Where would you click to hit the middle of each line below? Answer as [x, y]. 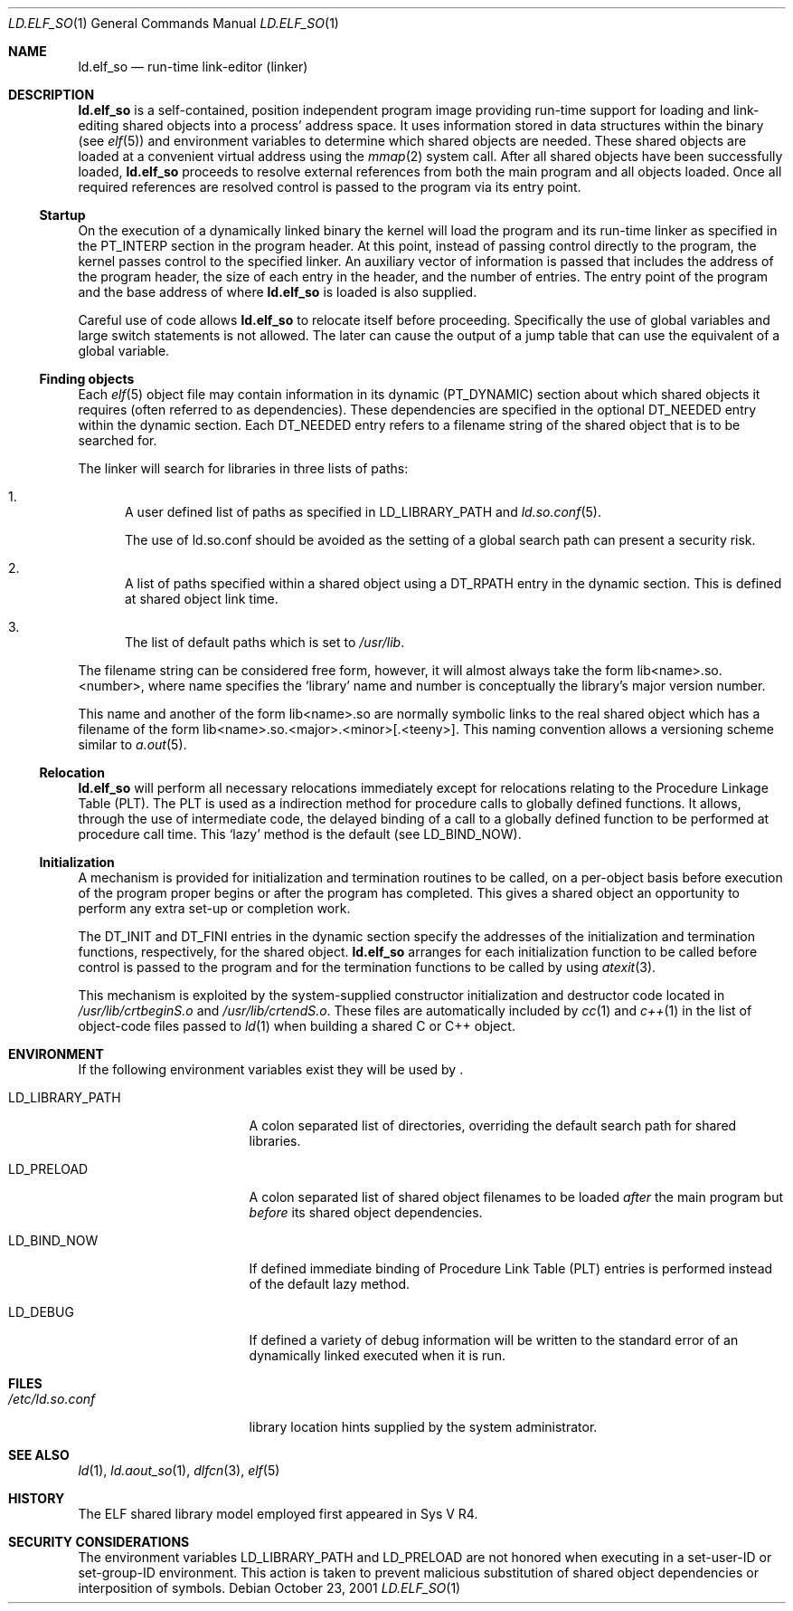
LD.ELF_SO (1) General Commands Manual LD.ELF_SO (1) [174, 23]
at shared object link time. [202, 599]
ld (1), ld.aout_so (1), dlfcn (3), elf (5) [179, 1470]
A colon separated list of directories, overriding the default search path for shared [493, 1125]
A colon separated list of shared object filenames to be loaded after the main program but [516, 1197]
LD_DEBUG [41, 1312]
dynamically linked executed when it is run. [377, 1355]
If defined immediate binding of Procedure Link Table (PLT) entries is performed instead [511, 1268]
